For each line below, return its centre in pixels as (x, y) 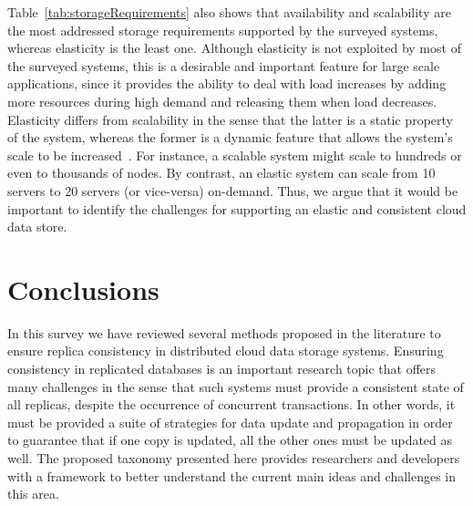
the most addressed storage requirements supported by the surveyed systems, (223, 30)
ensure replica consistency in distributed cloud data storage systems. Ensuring (226, 351)
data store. (37, 227)
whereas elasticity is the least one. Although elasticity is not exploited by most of (234, 48)
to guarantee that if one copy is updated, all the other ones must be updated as (230, 440)
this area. (33, 494)
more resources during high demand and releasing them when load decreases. (222, 101)
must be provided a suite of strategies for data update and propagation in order (230, 422)
